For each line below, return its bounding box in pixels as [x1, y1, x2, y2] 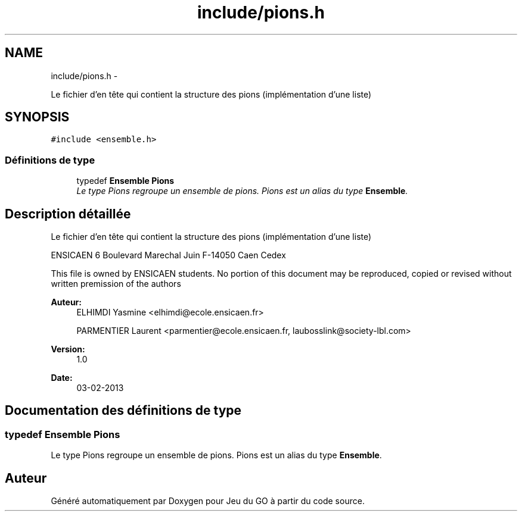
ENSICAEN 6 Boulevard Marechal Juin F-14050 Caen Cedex [51, 250, 286, 261]
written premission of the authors [51, 279, 181, 289]
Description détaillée [5, 206, 131, 221]
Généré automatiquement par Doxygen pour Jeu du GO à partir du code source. [51, 496, 365, 506]
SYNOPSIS [5, 110, 70, 125]
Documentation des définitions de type [5, 403, 242, 418]
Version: [51, 344, 85, 355]
